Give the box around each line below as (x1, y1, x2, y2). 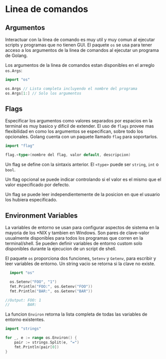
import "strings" (5, 326, 41, 332)
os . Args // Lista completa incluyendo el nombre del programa (5, 86, 137, 91)
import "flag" (5, 143, 35, 148)
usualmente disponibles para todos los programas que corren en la (5, 235, 143, 241)
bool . (5, 167, 16, 173)
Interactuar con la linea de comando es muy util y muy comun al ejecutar (5, 36, 155, 42)
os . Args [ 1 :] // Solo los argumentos (5, 91, 81, 96)
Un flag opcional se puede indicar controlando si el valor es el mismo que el (5, 176, 161, 183)
